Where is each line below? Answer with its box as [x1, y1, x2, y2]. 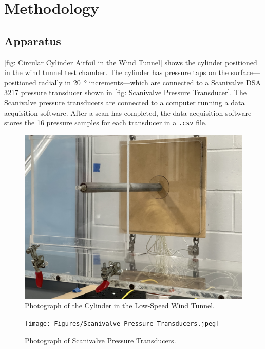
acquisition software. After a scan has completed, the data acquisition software [4, 107, 252, 118]
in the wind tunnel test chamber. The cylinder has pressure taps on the [4, 67, 229, 78]
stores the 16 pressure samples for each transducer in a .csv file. [4, 117, 207, 128]
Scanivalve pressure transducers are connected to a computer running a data [4, 97, 245, 107]
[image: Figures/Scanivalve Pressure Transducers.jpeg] [25, 320, 220, 327]
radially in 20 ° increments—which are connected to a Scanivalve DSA [39, 77, 261, 87]
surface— [231, 67, 260, 78]
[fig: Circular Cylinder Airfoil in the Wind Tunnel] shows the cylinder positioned [4, 57, 257, 67]
